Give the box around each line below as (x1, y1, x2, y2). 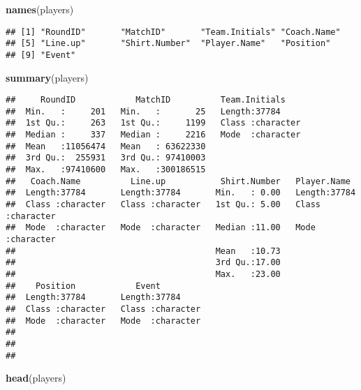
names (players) (6, 2, 74, 16)
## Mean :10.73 (6, 246, 281, 256)
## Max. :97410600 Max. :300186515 (6, 165, 206, 175)
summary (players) (6, 70, 89, 84)
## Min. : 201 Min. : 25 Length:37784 (6, 106, 281, 117)
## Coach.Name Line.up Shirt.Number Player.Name (6, 176, 351, 186)
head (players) (6, 370, 66, 385)
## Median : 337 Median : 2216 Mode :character (6, 130, 301, 140)
